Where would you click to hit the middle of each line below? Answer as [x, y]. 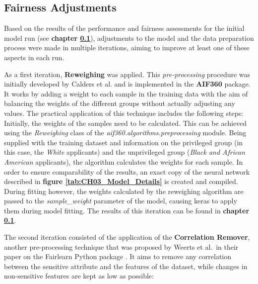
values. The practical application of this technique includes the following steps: [124, 113]
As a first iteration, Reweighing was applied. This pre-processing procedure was [127, 74]
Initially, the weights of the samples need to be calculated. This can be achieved [126, 123]
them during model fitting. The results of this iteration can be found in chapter [127, 210]
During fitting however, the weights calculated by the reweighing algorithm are [124, 191]
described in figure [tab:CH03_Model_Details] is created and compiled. [121, 181]
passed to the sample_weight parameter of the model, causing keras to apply [121, 201]
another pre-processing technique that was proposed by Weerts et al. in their [121, 246]
